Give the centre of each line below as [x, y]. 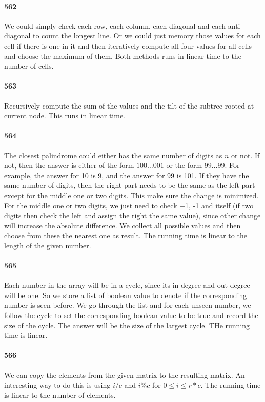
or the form [184, 165]
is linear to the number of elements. [60, 395]
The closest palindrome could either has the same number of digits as [113, 155]
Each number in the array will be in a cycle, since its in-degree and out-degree [127, 285]
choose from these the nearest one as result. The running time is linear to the [126, 235]
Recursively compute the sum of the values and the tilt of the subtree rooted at [129, 105]
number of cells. [29, 66]
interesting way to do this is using [57, 385]
